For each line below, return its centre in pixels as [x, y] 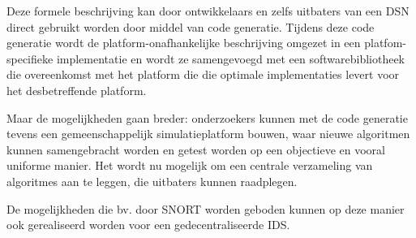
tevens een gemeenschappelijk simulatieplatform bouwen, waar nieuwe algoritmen [208, 134]
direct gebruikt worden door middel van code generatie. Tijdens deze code [191, 26]
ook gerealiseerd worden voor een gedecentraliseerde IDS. [148, 225]
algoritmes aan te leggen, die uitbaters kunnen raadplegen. [152, 181]
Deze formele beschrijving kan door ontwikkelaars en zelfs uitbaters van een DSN [208, 11]
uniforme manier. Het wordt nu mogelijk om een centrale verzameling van [190, 165]
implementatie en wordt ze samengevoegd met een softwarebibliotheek [231, 58]
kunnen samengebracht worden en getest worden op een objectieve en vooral [196, 149]
